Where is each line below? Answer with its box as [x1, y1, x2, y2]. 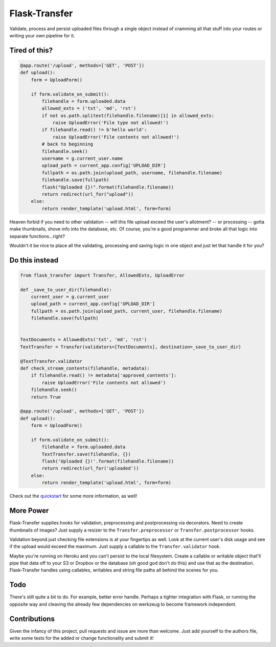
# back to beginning [41, 141, 94, 147]
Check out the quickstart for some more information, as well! [9, 493, 137, 499]
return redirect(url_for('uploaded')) [41, 466, 139, 471]
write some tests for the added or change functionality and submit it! [9, 635, 154, 641]
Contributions [9, 614, 55, 623]
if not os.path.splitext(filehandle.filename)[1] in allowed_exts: [41, 112, 215, 119]
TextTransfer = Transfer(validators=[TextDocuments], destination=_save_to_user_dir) [20, 344, 241, 350]
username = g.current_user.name [41, 156, 123, 161]
